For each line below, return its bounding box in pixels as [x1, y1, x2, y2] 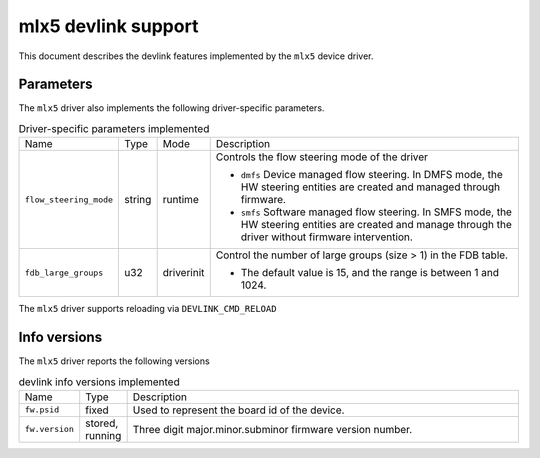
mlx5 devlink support [18, 15, 199, 37]
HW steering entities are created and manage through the [240, 218, 512, 232]
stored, [85, 416, 119, 430]
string [124, 193, 152, 207]
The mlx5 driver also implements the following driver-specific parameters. [18, 102, 325, 114]
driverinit [162, 266, 205, 280]
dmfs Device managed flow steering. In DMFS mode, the [240, 168, 504, 182]
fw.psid [24, 405, 60, 415]
